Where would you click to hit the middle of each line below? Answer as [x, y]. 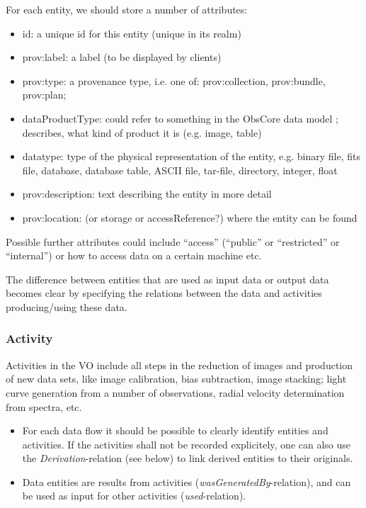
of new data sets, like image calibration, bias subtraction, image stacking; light [176, 379]
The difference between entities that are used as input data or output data [167, 279]
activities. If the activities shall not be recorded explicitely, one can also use [187, 444]
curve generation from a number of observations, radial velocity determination [175, 392]
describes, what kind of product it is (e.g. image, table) [142, 132]
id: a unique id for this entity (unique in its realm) [132, 33]
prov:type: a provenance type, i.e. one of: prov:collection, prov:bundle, [174, 80]
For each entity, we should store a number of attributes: [127, 9]
